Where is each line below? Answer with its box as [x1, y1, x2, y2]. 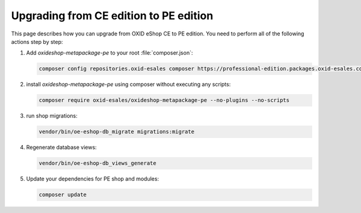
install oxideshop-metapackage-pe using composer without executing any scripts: [26, 81, 231, 88]
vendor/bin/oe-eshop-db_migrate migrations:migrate [39, 128, 195, 135]
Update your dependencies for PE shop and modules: [26, 175, 159, 182]
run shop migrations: [26, 112, 78, 119]
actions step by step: [11, 38, 63, 45]
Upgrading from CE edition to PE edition [11, 9, 214, 22]
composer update [39, 191, 87, 198]
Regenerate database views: [26, 144, 97, 151]
